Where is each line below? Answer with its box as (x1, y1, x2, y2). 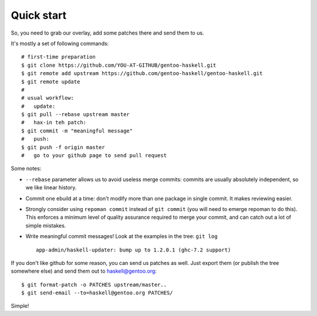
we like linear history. (25, 184, 77, 191)
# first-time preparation (21, 53, 96, 60)
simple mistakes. (25, 222, 66, 229)
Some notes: (11, 165, 42, 172)
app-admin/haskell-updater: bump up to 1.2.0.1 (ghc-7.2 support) (36, 246, 231, 253)
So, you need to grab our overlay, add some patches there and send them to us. (11, 29, 204, 36)
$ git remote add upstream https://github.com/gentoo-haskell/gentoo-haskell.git (21, 70, 263, 77)
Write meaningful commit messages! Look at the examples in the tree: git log (25, 233, 218, 240)
